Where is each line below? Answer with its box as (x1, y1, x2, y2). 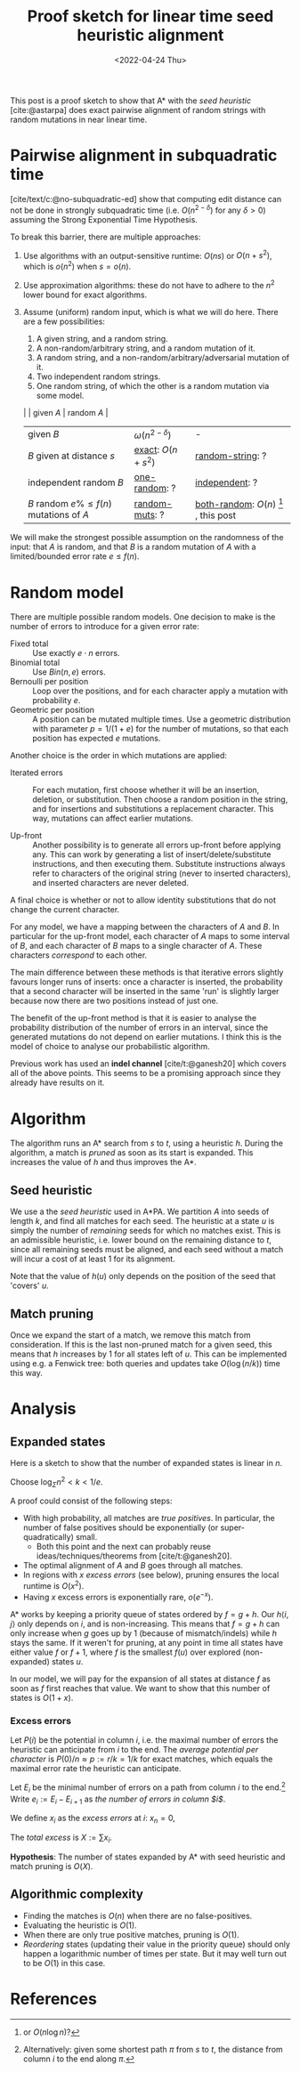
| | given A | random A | (22, 407, 109, 417)
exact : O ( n (134, 443, 178, 456)
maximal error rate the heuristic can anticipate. (10, 1763, 182, 1774)
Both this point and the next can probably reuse (36, 1542, 212, 1552)
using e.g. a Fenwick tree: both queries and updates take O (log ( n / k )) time (10, 1357, 281, 1368)
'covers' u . (10, 1280, 50, 1292)
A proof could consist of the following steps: (10, 1495, 173, 1506)
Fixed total (10, 638, 49, 649)
